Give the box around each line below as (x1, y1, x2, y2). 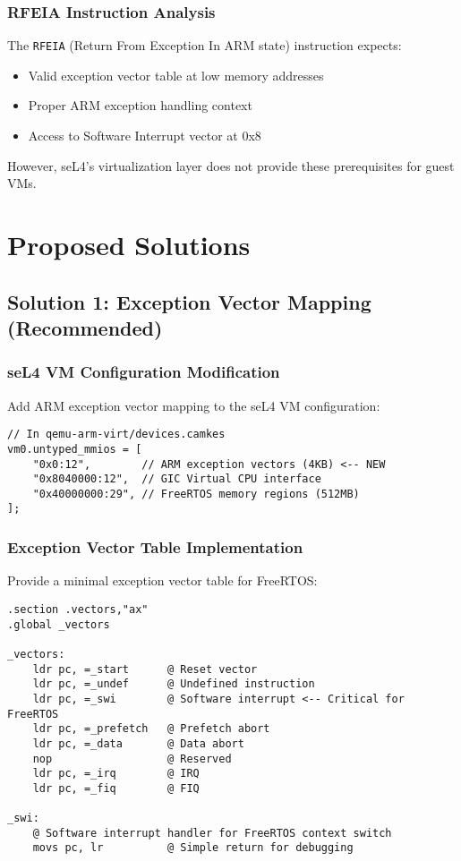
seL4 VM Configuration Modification (7, 361, 280, 383)
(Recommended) (7, 314, 163, 341)
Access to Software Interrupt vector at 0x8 (28, 126, 261, 145)
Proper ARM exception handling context (28, 96, 252, 115)
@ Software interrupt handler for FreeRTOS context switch (32, 826, 392, 840)
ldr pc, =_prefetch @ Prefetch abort (32, 722, 270, 736)
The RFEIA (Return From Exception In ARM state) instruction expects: (7, 36, 402, 55)
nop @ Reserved (32, 752, 232, 765)
